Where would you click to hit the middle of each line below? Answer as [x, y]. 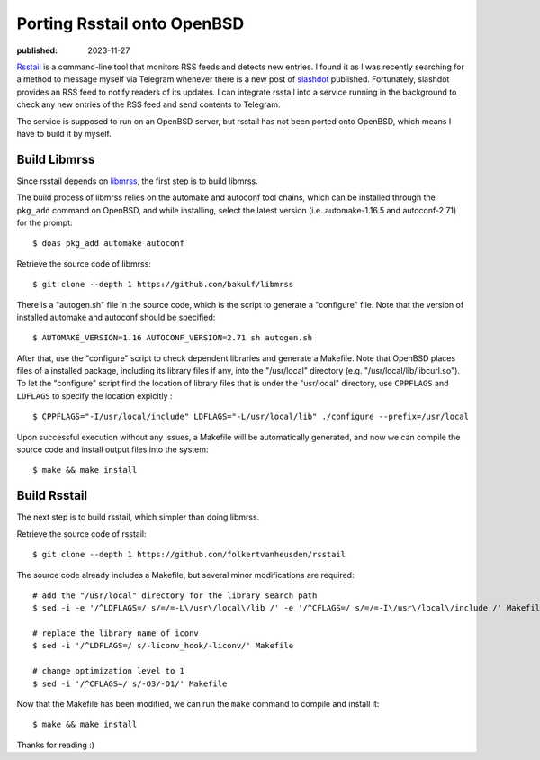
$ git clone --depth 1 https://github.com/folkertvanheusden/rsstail [189, 555]
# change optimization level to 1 [108, 671]
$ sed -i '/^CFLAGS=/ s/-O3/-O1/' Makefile [130, 683]
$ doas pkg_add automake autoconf [108, 244]
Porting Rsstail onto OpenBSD [130, 23]
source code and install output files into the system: [112, 449]
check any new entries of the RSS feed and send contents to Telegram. [148, 104]
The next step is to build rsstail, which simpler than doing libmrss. [138, 517]
